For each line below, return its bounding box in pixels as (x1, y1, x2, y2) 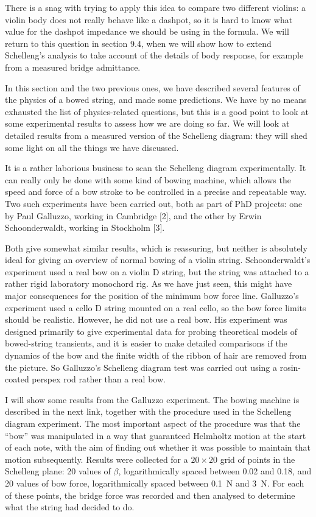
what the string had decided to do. (5, 501, 135, 513)
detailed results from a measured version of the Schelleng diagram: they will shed (5, 128, 307, 141)
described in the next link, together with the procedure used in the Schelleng (5, 405, 292, 418)
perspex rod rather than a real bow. (32, 373, 166, 385)
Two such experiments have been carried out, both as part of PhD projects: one (5, 197, 303, 209)
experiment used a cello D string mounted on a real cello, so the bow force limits (5, 301, 306, 314)
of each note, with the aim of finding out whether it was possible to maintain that (5, 441, 311, 454)
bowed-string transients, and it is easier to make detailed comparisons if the (5, 337, 287, 350)
